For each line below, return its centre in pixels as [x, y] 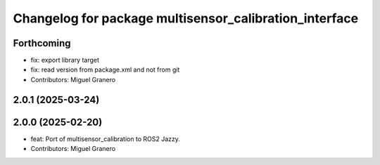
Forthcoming [42, 43]
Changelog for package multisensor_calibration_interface [186, 18]
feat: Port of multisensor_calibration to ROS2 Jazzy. [106, 139]
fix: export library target [65, 60]
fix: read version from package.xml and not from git [105, 70]
